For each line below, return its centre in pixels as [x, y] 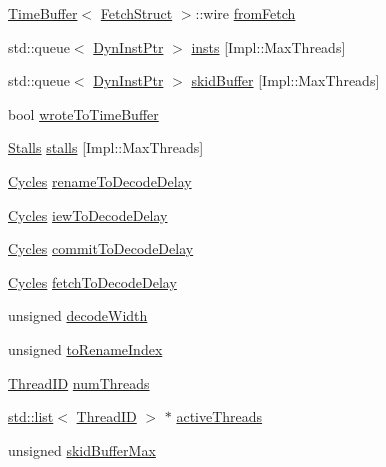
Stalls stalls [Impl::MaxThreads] [106, 147]
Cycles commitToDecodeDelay [101, 248]
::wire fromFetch [245, 13]
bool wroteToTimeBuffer [83, 113]
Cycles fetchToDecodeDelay [92, 281]
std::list [31, 416]
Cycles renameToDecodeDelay [100, 180]
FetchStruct [136, 13]
